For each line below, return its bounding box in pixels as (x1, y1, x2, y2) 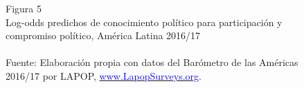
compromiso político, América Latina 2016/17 (6, 28, 201, 43)
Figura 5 (6, 1, 42, 15)
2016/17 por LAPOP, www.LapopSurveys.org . (6, 68, 202, 82)
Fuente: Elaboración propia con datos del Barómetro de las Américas (6, 55, 298, 69)
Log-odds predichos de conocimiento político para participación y (6, 14, 283, 29)
